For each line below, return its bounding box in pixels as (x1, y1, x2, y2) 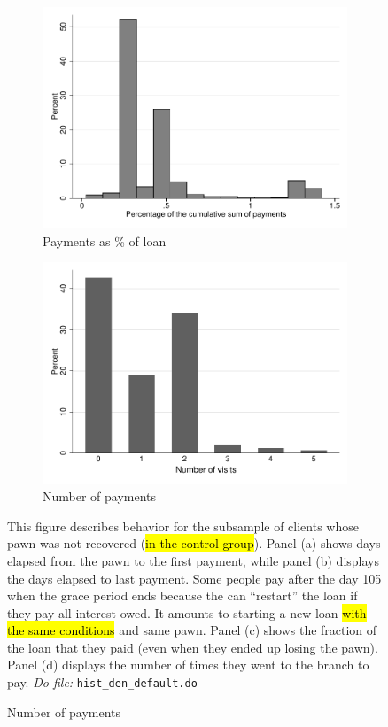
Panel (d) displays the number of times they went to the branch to (7, 655, 369, 674)
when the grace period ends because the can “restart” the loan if (7, 586, 358, 605)
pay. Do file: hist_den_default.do (7, 673, 198, 692)
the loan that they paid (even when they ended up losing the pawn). (7, 638, 378, 656)
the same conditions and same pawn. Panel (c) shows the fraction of (7, 621, 377, 639)
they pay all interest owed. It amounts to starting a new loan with (7, 603, 367, 622)
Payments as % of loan (43, 231, 167, 250)
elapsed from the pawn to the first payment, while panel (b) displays (7, 551, 379, 569)
